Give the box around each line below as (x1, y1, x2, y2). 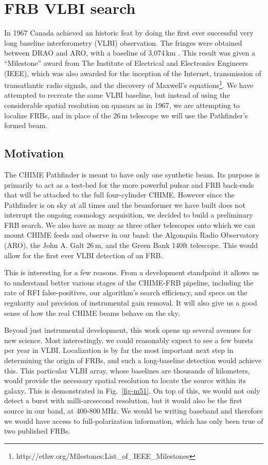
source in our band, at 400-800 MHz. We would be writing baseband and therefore (4, 405, 263, 416)
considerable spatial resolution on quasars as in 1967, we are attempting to (4, 99, 240, 110)
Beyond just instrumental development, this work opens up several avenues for (4, 325, 252, 335)
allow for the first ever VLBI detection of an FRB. (4, 249, 163, 260)
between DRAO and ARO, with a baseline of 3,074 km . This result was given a (4, 47, 256, 58)
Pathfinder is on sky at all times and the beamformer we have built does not (4, 199, 245, 210)
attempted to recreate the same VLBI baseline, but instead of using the (4, 90, 230, 100)
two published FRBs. (4, 425, 70, 436)
